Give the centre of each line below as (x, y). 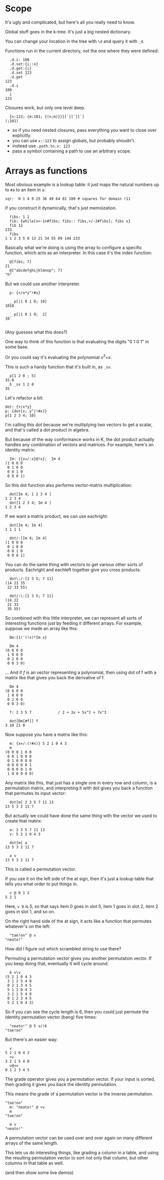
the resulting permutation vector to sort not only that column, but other (77, 1158)
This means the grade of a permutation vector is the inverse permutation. (79, 1094)
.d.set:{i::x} (24, 64)
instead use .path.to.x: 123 (41, 146)
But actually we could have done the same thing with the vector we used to (81, 816)
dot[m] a (18, 843)
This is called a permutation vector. (41, 869)
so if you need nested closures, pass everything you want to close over (84, 130)
